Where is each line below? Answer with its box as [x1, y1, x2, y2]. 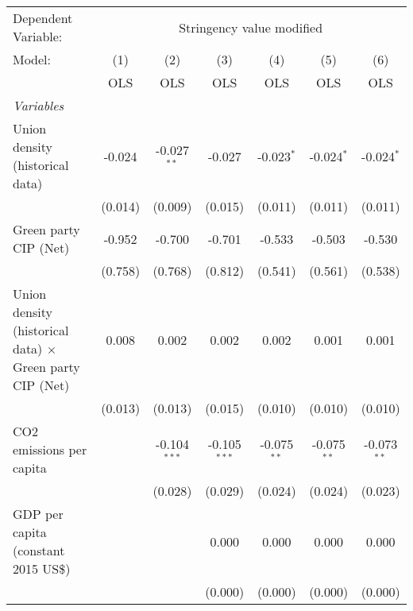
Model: [13, 50, 52, 68]
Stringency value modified [179, 17, 323, 37]
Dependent [13, 9, 73, 27]
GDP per [13, 505, 64, 523]
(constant [13, 541, 65, 559]
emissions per [13, 440, 87, 458]
